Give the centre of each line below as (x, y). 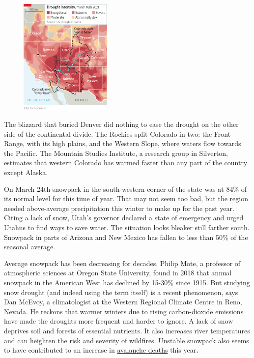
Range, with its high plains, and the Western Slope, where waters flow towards (123, 143)
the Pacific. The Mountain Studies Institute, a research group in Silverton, (116, 153)
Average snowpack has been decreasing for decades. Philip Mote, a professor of (122, 263)
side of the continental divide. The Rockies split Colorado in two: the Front (117, 134)
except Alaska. (26, 172)
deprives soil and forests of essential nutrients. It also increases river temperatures (127, 330)
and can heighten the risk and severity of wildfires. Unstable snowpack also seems (127, 340)
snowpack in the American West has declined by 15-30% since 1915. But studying (127, 282)
